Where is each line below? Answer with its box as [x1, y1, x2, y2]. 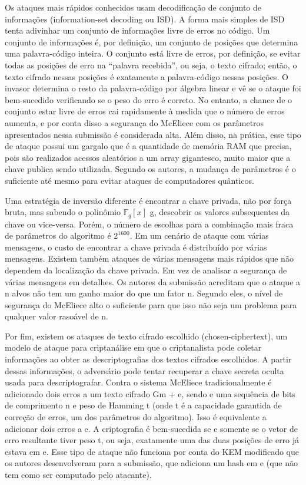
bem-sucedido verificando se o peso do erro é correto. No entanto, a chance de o [5, 93, 292, 105]
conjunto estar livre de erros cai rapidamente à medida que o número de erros [5, 105, 285, 117]
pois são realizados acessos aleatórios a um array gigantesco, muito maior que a [5, 151, 291, 163]
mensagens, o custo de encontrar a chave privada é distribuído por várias [5, 240, 267, 253]
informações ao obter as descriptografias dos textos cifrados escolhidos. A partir [5, 353, 292, 365]
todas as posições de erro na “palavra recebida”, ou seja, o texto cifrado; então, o [5, 58, 297, 71]
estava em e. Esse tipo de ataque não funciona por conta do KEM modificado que [5, 445, 299, 457]
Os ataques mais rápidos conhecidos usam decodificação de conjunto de [5, 1, 262, 13]
